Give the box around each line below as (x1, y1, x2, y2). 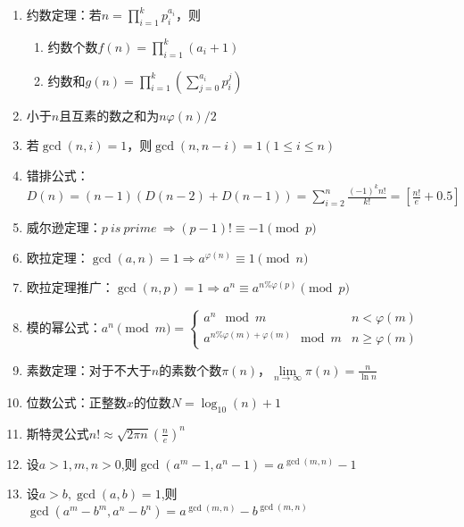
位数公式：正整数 (26, 392, 127, 411)
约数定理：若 (26, 5, 102, 23)
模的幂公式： (26, 317, 102, 336)
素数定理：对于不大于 (26, 360, 152, 379)
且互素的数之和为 (59, 105, 160, 124)
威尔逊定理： (26, 218, 102, 237)
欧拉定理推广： (26, 278, 114, 297)
